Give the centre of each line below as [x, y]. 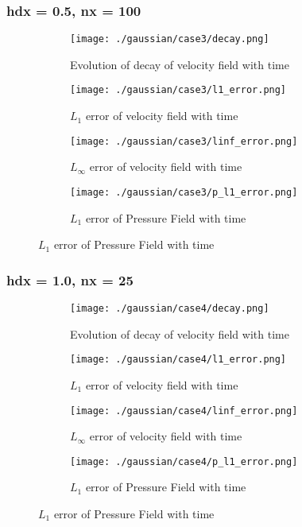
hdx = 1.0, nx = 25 [70, 279]
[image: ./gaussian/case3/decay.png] [170, 39]
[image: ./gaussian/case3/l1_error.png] [178, 90]
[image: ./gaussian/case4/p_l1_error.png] [184, 461]
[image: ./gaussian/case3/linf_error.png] [184, 141]
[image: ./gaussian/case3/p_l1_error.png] [184, 192]
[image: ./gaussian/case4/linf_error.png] [184, 411]
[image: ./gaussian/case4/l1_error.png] [178, 360]
